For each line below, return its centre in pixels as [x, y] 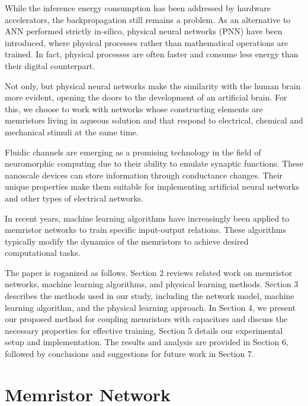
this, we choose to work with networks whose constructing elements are [134, 108]
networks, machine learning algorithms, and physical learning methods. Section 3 [152, 284]
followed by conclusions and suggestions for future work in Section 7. [129, 354]
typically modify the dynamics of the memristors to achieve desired [127, 241]
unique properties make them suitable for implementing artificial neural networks [152, 186]
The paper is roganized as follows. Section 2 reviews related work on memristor [149, 272]
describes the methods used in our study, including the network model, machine [150, 296]
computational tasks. [43, 253]
